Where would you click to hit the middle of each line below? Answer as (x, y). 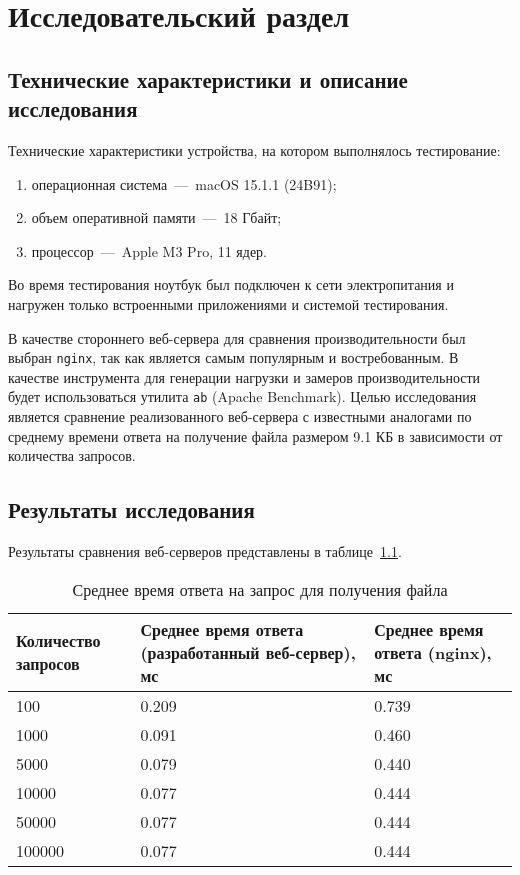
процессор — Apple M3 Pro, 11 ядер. (149, 250)
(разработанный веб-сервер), (248, 652)
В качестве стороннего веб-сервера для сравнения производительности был (237, 337)
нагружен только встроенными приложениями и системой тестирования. (228, 303)
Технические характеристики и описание (208, 78)
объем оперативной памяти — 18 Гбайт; (156, 217)
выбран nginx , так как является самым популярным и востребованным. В (233, 357)
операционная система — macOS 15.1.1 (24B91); (184, 183)
